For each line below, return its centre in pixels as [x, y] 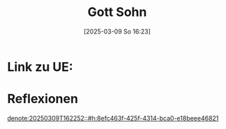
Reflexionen [43, 99]
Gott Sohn [117, 12]
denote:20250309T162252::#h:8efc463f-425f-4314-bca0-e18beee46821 [113, 118]
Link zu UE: [40, 67]
